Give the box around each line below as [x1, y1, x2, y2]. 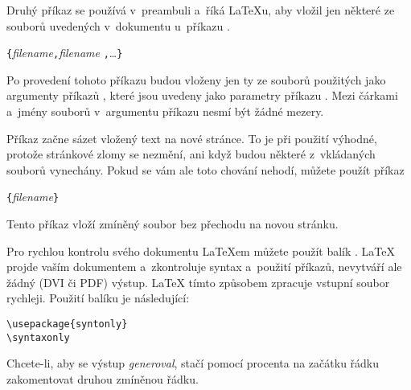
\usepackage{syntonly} [6, 318, 128, 330]
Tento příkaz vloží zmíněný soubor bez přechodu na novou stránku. [6, 216, 339, 232]
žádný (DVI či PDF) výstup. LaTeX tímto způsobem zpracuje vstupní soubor [6, 273, 390, 290]
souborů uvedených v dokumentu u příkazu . [6, 17, 230, 34]
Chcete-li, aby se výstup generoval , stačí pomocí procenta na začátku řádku [6, 355, 380, 372]
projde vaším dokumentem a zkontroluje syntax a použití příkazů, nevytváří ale [6, 258, 402, 275]
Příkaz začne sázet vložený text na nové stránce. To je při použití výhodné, [6, 129, 377, 146]
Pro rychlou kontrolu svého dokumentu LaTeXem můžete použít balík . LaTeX [6, 242, 395, 259]
